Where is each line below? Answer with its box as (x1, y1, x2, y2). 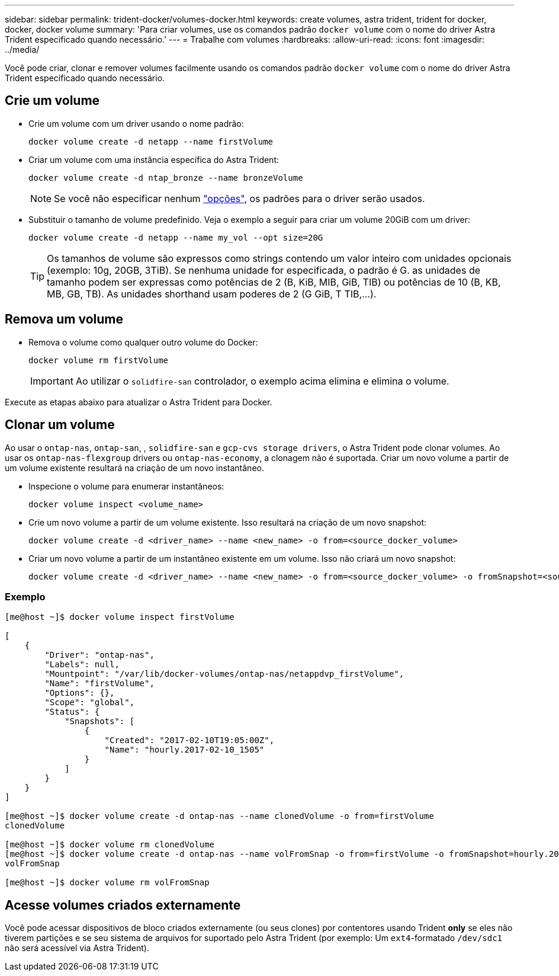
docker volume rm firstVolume (28, 355, 169, 365)
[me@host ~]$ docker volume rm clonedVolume (5, 840, 215, 850)
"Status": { (44, 707, 100, 717)
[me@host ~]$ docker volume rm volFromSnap (5, 878, 210, 888)
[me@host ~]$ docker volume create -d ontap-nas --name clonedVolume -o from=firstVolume (5, 811, 434, 821)
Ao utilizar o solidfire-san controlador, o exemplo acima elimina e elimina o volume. (75, 375, 449, 387)
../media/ (5, 44, 40, 55)
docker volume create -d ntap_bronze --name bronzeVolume (28, 172, 303, 183)
